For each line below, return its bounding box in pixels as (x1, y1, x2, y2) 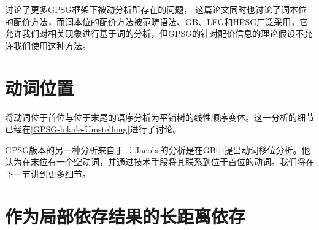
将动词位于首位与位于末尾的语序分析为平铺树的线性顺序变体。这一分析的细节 (5, 110, 314, 123)
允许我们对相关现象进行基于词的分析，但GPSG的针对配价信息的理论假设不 (5, 27, 304, 40)
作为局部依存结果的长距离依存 (5, 203, 246, 228)
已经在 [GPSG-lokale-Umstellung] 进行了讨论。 (5, 123, 182, 136)
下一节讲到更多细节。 (5, 167, 91, 180)
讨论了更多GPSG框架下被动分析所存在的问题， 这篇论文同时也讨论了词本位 (5, 3, 307, 15)
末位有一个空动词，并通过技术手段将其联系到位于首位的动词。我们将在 (30, 155, 314, 168)
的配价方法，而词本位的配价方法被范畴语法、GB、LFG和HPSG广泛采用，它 (5, 15, 309, 28)
